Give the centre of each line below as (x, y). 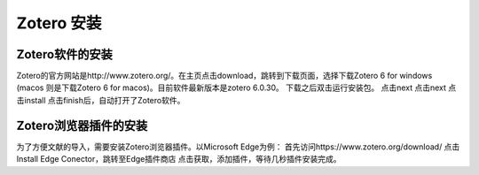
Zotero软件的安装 (64, 54)
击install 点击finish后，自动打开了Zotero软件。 (101, 100)
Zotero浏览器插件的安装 (82, 125)
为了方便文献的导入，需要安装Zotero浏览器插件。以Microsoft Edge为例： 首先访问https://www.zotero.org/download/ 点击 (238, 147)
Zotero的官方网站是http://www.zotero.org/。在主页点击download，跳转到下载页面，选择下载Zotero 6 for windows (224, 76)
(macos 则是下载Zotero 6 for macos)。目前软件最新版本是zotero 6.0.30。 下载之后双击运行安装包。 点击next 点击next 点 (236, 87)
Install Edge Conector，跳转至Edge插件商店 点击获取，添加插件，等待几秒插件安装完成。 (179, 159)
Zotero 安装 (59, 23)
